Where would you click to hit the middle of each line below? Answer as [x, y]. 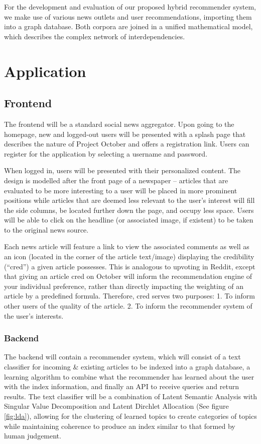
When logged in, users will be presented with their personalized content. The [122, 170]
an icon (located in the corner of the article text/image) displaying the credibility [129, 256]
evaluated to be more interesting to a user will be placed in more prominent [121, 190]
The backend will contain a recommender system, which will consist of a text [122, 357]
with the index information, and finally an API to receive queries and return [121, 386]
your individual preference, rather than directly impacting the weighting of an [124, 286]
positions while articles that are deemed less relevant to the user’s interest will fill [129, 200]
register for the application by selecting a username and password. [106, 153]
